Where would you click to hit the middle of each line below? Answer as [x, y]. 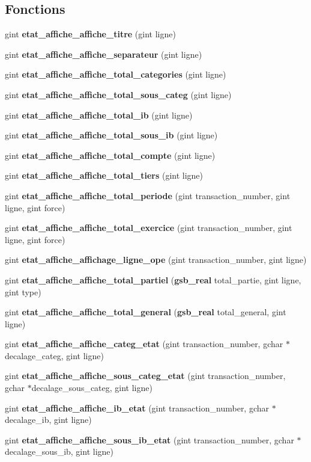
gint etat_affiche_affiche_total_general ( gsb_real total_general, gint [146, 312]
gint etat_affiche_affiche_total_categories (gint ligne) [116, 74]
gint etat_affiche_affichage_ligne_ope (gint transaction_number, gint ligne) [156, 260]
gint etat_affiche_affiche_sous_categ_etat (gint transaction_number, [145, 376]
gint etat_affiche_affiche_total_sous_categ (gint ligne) [118, 94]
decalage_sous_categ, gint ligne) [92, 388]
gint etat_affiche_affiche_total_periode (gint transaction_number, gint [148, 195]
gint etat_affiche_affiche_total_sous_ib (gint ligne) [111, 135]
